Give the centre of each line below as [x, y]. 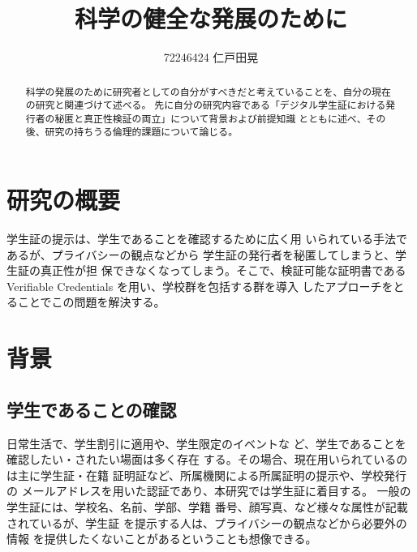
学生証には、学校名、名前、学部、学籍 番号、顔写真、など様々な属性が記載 [207, 507]
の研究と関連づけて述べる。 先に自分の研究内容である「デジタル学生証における [206, 105]
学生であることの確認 [92, 409]
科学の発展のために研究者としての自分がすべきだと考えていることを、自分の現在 [208, 91]
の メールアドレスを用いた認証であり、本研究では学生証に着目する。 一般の [209, 491]
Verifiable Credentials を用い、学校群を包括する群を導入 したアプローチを [200, 286]
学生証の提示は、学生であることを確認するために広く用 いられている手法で [207, 239]
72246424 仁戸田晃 [211, 57]
